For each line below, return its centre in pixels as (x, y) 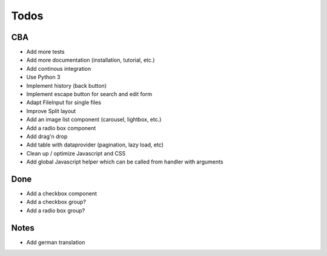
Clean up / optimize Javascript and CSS (76, 153)
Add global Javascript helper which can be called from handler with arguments (125, 162)
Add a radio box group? (56, 210)
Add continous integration (59, 68)
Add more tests (45, 52)
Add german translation (56, 242)
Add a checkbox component (61, 194)
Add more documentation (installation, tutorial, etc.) (91, 60)
